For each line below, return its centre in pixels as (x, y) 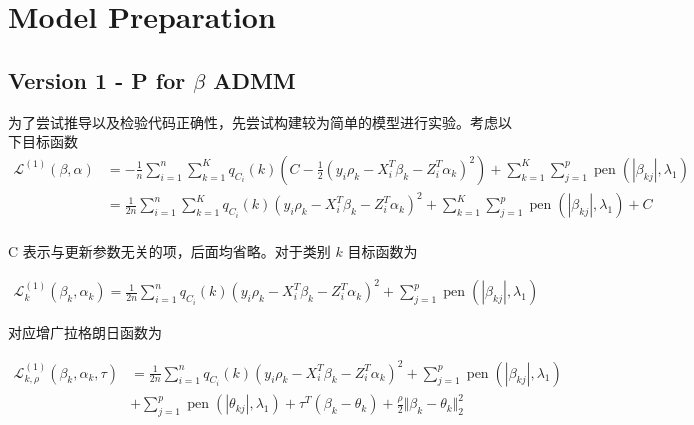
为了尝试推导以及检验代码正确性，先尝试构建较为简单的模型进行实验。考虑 (253, 121)
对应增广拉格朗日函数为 (85, 332)
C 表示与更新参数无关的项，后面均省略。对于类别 (169, 251)
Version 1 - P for (97, 79)
